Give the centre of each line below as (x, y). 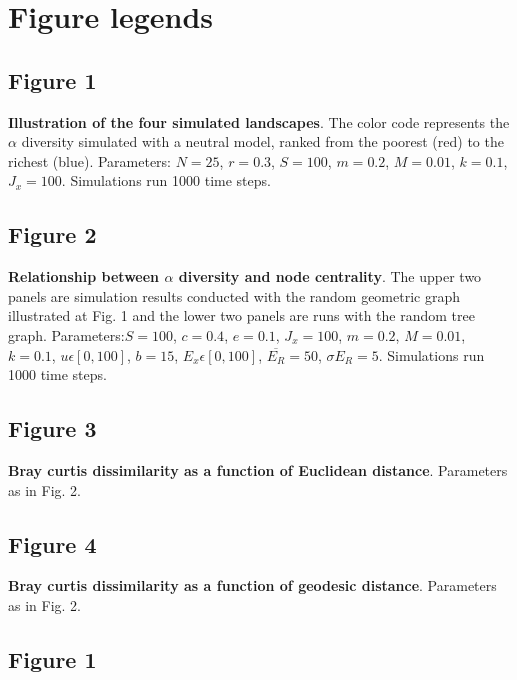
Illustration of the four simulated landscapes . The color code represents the (259, 121)
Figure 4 (52, 543)
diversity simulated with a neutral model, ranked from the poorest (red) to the (262, 141)
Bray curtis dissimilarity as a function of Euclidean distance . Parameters (258, 469)
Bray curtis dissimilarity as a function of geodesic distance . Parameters (252, 585)
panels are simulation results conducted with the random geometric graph (234, 295)
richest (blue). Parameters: (90, 160)
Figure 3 (52, 428)
